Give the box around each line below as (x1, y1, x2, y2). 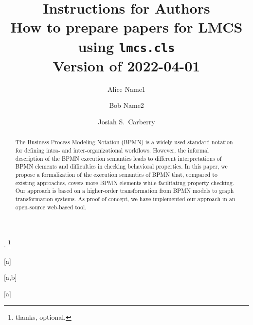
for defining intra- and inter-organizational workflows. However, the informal (15, 146, 209, 154)
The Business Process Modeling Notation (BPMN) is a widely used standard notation (15, 138, 233, 146)
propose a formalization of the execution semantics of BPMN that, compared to (15, 171, 217, 179)
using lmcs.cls (78, 36, 175, 56)
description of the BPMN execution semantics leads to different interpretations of (15, 154, 222, 162)
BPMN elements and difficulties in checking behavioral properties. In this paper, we (15, 162, 228, 171)
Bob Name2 (109, 100, 144, 110)
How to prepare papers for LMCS (10, 17, 243, 37)
